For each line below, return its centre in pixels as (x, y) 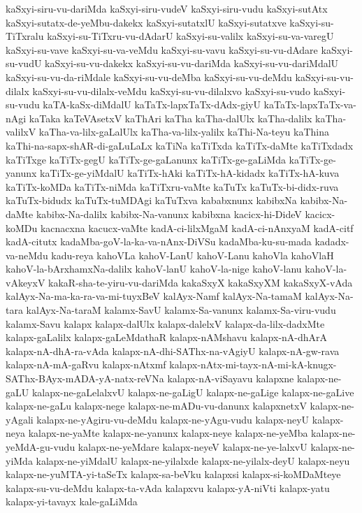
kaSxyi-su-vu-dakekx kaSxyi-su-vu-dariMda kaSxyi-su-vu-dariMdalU (192, 63)
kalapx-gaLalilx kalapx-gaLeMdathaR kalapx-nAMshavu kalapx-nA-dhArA (167, 337)
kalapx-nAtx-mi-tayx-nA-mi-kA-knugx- (253, 364)
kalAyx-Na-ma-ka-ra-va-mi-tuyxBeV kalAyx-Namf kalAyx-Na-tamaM (154, 296)
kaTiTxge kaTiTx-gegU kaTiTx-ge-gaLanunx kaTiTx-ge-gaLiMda (146, 159)
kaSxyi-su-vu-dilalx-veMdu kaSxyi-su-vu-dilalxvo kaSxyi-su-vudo (171, 91)
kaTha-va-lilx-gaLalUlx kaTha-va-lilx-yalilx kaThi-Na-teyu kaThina (184, 132)
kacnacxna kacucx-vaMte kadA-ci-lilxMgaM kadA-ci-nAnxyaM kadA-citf (197, 227)
